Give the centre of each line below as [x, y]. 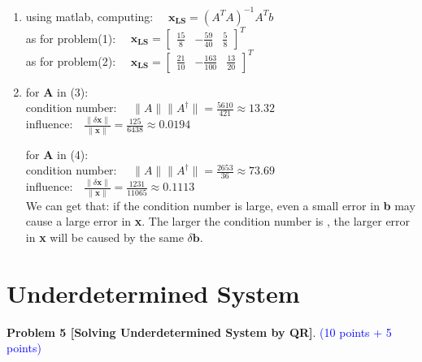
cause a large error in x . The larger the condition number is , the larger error [218, 221]
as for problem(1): [71, 37]
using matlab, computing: [89, 16]
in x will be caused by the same [104, 237]
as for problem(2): [71, 60]
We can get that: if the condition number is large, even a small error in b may [220, 205]
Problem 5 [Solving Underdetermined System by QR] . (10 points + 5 [199, 332]
